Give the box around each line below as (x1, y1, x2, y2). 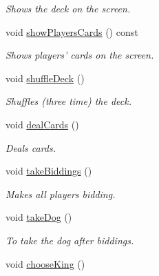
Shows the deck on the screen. (6, 1, 131, 15)
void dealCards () (6, 117, 79, 131)
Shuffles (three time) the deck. (6, 94, 132, 108)
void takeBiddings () (6, 164, 92, 178)
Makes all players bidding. (6, 186, 116, 201)
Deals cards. (6, 140, 56, 155)
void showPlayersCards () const (6, 24, 138, 39)
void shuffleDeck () (6, 70, 85, 85)
